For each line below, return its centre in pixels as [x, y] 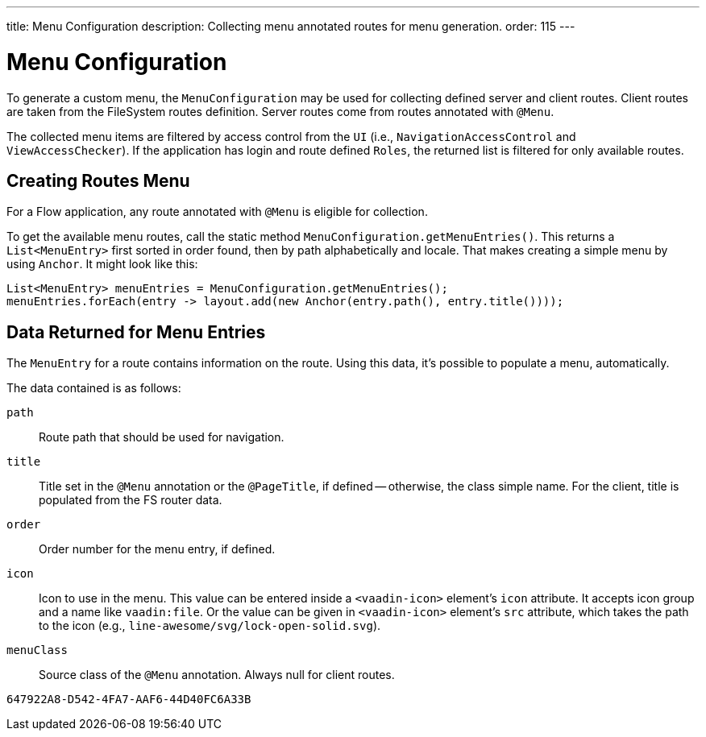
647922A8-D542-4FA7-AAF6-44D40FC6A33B [129, 700]
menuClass [37, 650]
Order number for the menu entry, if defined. [157, 549]
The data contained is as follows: [94, 388]
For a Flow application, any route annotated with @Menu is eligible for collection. [217, 212]
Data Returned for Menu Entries [136, 332]
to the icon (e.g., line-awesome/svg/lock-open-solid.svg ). [210, 626]
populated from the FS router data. [131, 500]
